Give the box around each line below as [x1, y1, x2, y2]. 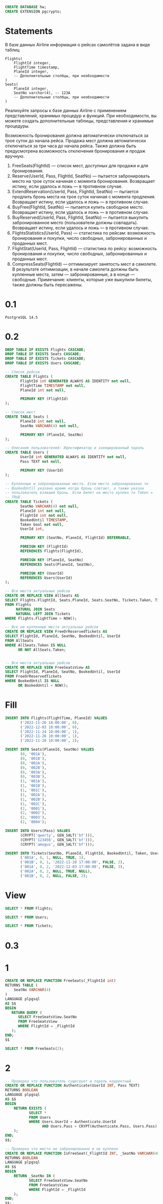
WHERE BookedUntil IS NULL [5, 679, 60, 683]
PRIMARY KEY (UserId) [20, 468, 64, 473]
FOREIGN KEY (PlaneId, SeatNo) [20, 557, 83, 563]
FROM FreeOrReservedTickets [5, 674, 62, 679]
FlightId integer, [14, 60, 51, 65]
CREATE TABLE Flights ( [5, 374, 53, 379]
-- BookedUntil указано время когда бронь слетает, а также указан [5, 485, 145, 491]
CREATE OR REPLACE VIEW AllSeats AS [5, 593, 79, 598]
